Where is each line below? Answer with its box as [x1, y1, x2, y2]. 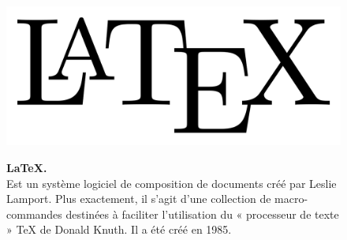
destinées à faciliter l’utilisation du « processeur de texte [65, 205, 339, 222]
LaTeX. [6, 159, 47, 175]
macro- [274, 190, 308, 207]
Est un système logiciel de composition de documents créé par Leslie [6, 174, 337, 191]
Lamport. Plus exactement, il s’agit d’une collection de [6, 190, 271, 207]
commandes [6, 205, 62, 222]
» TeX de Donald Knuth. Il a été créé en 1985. [6, 221, 232, 238]
